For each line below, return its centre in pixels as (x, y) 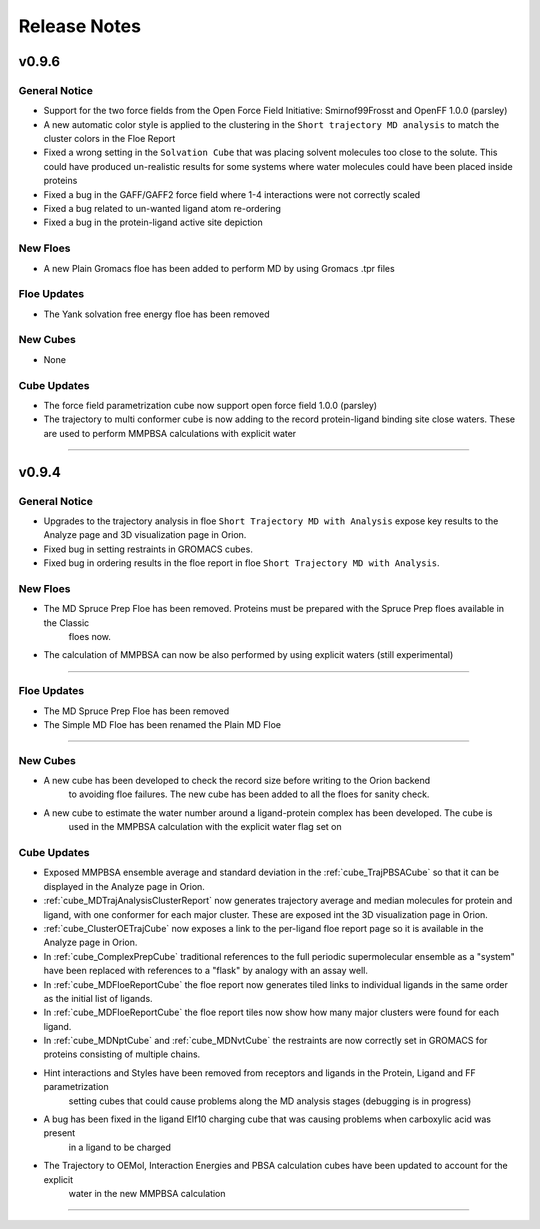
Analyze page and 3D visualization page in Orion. (145, 535)
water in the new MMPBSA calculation (147, 1193)
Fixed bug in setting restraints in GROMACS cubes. (148, 549)
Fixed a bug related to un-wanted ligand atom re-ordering (162, 209)
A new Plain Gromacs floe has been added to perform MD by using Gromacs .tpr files (219, 268)
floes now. (90, 637)
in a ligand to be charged (120, 1147)
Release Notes (80, 26)
